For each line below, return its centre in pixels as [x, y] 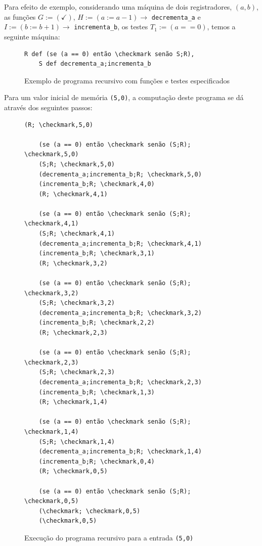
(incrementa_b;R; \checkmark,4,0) [97, 184]
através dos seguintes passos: [48, 107]
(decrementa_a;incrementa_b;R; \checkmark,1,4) [120, 452]
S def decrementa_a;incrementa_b [95, 64]
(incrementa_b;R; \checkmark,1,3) [97, 392]
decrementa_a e [176, 16]
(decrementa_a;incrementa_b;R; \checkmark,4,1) [120, 243]
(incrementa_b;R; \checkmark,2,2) [97, 323]
